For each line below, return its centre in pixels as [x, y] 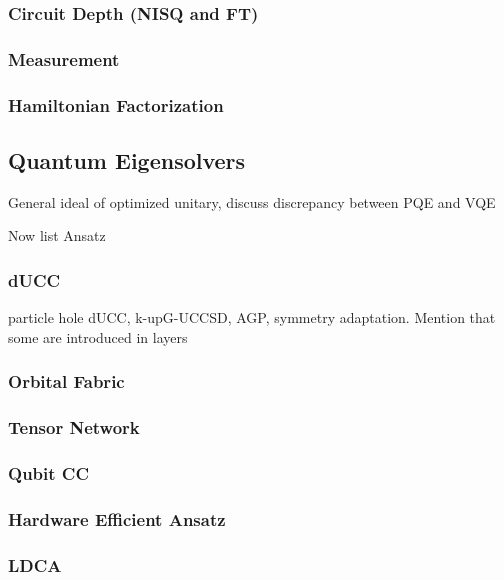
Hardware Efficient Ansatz [117, 518]
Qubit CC [49, 472]
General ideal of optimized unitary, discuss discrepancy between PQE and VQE [252, 201]
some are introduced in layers [98, 336]
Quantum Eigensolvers [127, 159]
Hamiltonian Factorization [116, 104]
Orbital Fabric [66, 381]
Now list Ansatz [57, 235]
